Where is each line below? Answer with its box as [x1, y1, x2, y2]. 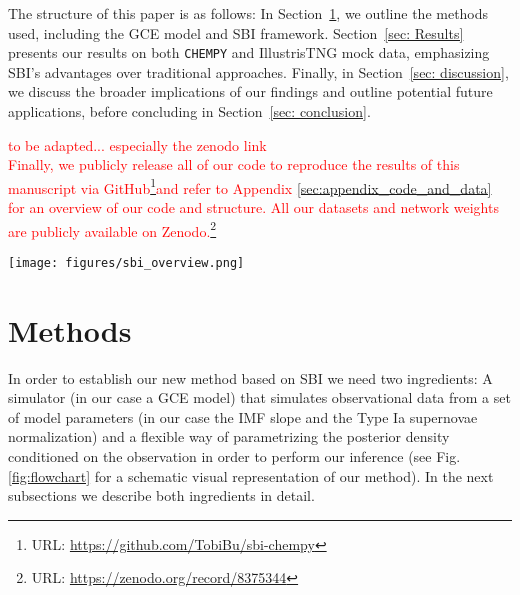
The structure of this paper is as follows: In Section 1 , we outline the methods [8, 3, 489, 23]
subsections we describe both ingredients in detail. [8, 485, 315, 506]
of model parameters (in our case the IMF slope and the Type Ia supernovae [8, 406, 478, 427]
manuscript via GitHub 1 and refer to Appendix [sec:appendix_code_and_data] [8, 174, 492, 198]
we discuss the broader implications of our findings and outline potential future [8, 81, 493, 102]
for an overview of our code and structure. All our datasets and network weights [8, 197, 499, 218]
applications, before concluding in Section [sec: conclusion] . [8, 101, 371, 122]
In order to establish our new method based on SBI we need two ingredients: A [8, 367, 493, 388]
